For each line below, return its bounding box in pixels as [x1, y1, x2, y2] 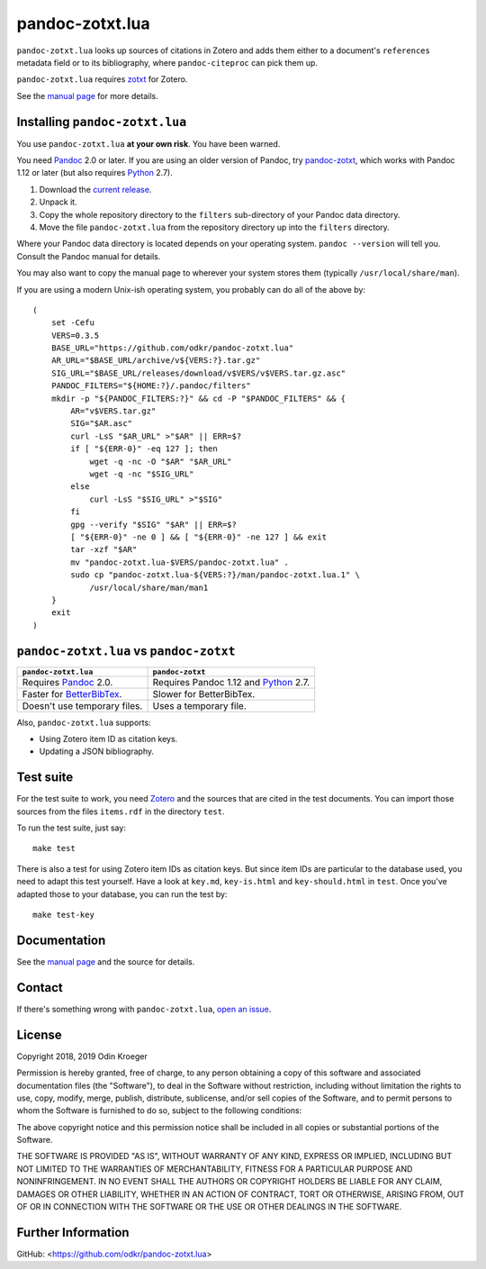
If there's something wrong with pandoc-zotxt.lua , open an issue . [16, 1003, 272, 1014]
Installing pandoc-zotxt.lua [16, 113, 187, 130]
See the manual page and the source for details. [16, 956, 195, 967]
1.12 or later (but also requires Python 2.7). [16, 168, 173, 178]
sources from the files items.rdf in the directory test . [16, 806, 225, 817]
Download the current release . [39, 184, 152, 195]
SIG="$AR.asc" [70, 419, 133, 429]
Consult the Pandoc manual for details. [16, 250, 161, 261]
